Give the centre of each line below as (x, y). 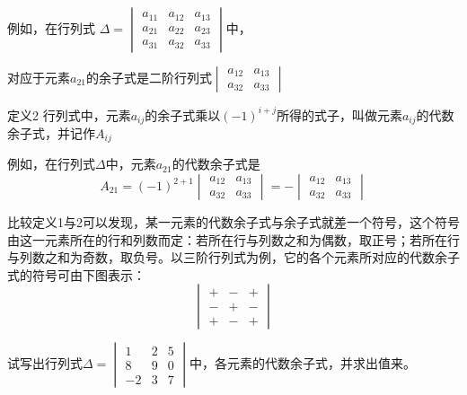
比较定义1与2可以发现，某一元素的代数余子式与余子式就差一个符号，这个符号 (233, 222)
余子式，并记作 (51, 132)
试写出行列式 (45, 363)
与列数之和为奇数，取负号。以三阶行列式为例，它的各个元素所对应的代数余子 (233, 257)
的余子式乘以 (183, 114)
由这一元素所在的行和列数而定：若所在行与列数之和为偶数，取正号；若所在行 (233, 239)
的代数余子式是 (216, 164)
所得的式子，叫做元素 (339, 114)
